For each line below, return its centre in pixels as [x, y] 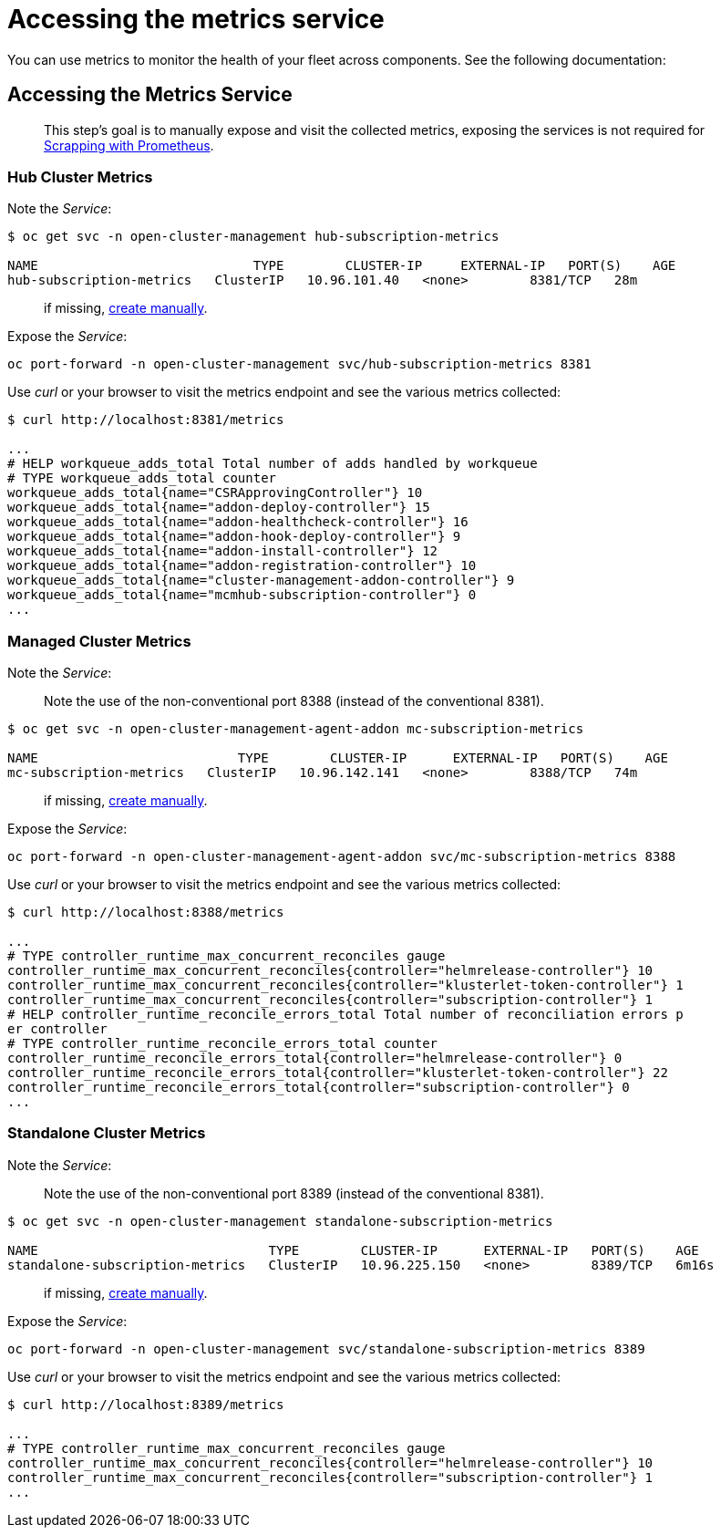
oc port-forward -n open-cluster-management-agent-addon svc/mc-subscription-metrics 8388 [342, 857]
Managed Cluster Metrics [99, 641]
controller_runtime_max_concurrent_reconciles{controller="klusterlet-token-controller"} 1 [345, 985]
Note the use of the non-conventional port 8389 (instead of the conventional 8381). [294, 1193]
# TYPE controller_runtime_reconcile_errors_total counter [223, 1044]
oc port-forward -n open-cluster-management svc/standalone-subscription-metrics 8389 [326, 1348]
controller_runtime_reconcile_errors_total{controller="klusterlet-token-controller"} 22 [338, 1073]
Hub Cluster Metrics [80, 176]
